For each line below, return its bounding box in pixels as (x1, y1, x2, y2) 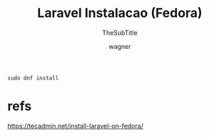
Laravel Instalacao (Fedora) (37, 5, 203, 21)
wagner (108, 42, 131, 50)
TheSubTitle (102, 28, 138, 37)
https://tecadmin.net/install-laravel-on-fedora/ (7, 121, 144, 130)
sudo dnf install (7, 75, 59, 82)
